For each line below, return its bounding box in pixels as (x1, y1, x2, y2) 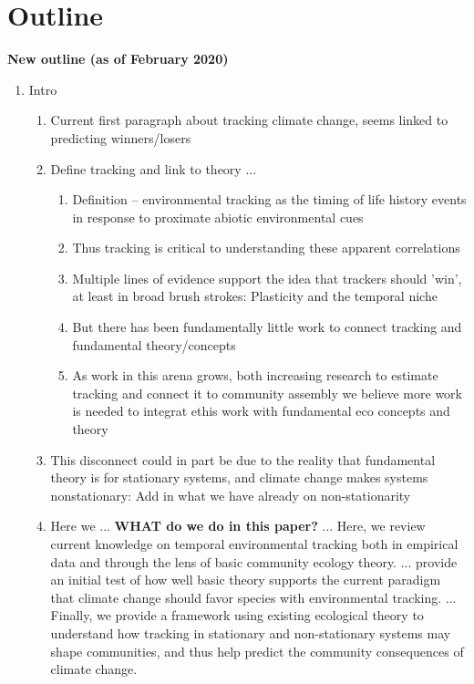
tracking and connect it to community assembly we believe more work (72, 383, 462, 402)
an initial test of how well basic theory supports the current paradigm (50, 570, 441, 589)
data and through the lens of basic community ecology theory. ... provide (50, 552, 458, 571)
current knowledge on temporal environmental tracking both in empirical (50, 534, 459, 553)
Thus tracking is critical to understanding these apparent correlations (72, 238, 460, 257)
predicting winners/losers (50, 128, 191, 147)
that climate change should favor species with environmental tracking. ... (50, 587, 457, 606)
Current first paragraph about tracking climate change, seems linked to (50, 110, 448, 130)
